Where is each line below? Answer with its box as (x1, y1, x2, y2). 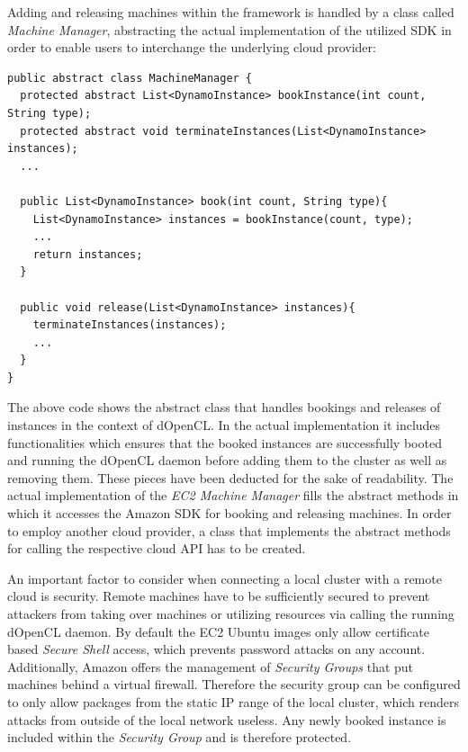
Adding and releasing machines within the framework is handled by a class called (7, 3, 454, 21)
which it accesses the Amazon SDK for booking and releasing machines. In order (7, 504, 452, 523)
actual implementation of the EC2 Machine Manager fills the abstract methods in (7, 486, 459, 505)
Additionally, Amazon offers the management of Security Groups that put (7, 657, 414, 676)
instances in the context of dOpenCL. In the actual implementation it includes (7, 416, 441, 434)
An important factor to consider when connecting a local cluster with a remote (7, 568, 442, 587)
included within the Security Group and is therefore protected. (7, 728, 352, 747)
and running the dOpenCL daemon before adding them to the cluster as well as (7, 451, 447, 470)
